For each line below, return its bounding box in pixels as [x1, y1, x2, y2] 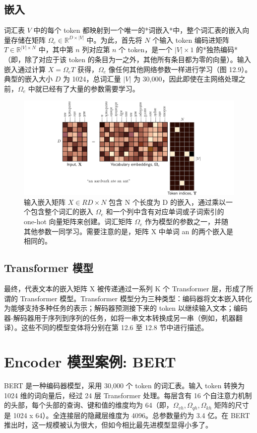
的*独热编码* [196, 44, 238, 55]
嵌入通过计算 [4, 64, 46, 74]
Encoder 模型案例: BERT [4, 351, 176, 372]
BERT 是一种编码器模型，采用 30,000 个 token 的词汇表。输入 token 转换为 [4, 380, 245, 391]
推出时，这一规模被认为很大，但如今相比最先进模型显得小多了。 [4, 420, 212, 430]
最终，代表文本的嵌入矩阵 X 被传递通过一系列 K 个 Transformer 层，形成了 [4, 283, 247, 294]
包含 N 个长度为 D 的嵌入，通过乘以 [109, 196, 226, 207]
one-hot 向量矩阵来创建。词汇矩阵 [24, 216, 132, 227]
